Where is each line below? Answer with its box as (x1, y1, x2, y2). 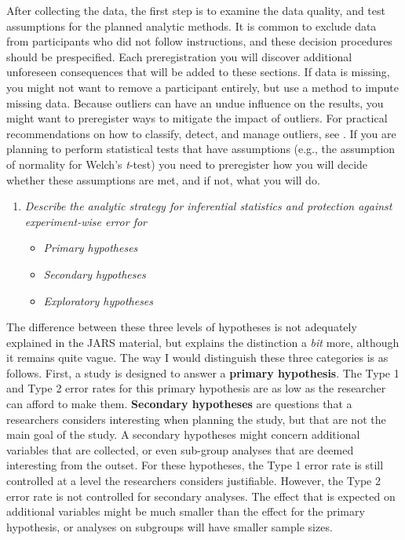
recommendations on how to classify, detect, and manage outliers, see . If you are (6, 125, 396, 141)
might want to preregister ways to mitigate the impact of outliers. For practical (6, 110, 388, 126)
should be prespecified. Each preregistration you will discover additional (6, 48, 352, 64)
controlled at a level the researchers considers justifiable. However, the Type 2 (6, 472, 381, 489)
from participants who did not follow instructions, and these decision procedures (6, 33, 392, 49)
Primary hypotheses (43, 239, 138, 256)
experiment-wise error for (24, 213, 147, 229)
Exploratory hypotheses (43, 292, 154, 308)
